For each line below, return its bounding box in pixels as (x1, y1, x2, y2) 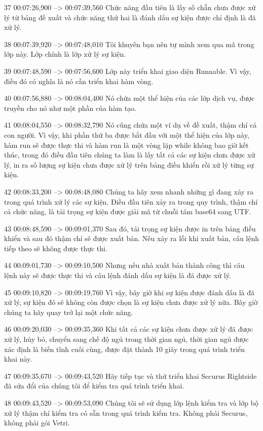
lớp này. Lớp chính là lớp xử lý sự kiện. (4, 49, 126, 59)
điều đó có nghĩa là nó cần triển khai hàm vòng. (4, 75, 154, 86)
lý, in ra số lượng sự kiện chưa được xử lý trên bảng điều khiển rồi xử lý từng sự (4, 159, 254, 170)
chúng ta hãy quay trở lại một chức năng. (4, 306, 133, 317)
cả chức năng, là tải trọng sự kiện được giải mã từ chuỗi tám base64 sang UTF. (4, 206, 251, 217)
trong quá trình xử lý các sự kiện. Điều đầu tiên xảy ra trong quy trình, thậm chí (4, 196, 258, 207)
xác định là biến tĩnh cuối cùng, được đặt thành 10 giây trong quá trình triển (4, 343, 245, 354)
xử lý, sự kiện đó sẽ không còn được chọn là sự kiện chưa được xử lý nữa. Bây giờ (4, 297, 258, 307)
